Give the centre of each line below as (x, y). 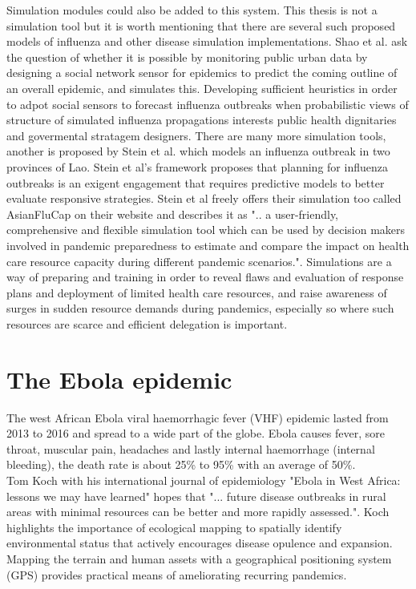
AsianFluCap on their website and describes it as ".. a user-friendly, (173, 214)
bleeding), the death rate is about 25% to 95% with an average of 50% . (181, 464)
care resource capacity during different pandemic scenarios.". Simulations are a (199, 261)
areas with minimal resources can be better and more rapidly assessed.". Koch (198, 512)
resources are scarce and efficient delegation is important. (147, 323)
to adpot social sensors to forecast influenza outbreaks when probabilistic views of (208, 104)
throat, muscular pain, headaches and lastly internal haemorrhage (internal (191, 448)
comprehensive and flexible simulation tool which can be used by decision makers (206, 230)
